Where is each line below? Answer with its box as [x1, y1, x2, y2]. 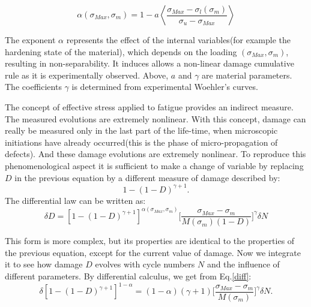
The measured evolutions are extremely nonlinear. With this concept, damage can [5, 112, 306, 125]
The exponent [5, 34, 56, 46]
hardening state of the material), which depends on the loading [5, 45, 237, 58]
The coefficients [5, 80, 62, 93]
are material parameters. [202, 68, 292, 81]
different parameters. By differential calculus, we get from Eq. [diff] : [5, 270, 252, 282]
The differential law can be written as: [5, 194, 146, 206]
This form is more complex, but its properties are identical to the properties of [5, 234, 295, 247]
